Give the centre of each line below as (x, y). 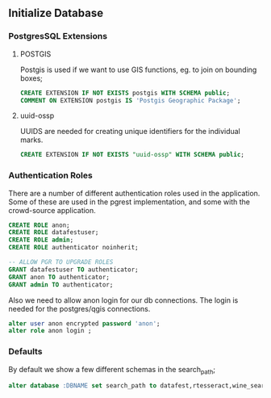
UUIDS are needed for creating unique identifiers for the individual (130, 132)
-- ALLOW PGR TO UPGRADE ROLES (61, 262)
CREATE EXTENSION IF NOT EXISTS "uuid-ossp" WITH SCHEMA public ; (132, 155)
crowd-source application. (52, 210)
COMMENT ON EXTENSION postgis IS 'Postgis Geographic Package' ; (130, 100)
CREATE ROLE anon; (39, 225)
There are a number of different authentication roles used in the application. (134, 193)
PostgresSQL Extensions (58, 36)
